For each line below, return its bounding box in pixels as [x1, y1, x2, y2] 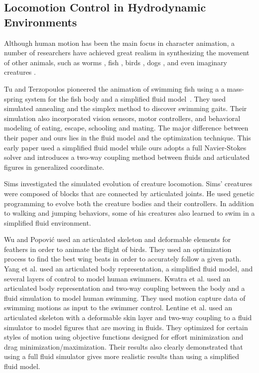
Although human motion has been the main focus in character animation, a [4, 37, 235, 48]
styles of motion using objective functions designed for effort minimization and [4, 332, 244, 342]
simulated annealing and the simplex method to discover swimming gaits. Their [4, 103, 247, 114]
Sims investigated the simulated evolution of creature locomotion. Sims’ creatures [4, 178, 253, 189]
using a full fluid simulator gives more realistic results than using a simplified [4, 351, 240, 362]
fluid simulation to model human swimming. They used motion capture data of [4, 292, 246, 303]
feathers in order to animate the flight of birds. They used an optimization [4, 244, 232, 254]
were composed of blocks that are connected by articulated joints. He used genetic [4, 188, 255, 198]
